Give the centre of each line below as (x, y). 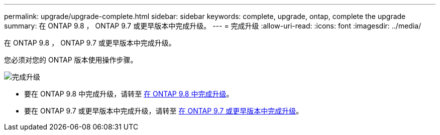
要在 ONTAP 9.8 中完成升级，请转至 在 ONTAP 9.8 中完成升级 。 (129, 94)
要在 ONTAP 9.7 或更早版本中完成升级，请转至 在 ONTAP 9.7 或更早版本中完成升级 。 (164, 111)
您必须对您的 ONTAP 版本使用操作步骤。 (71, 60)
